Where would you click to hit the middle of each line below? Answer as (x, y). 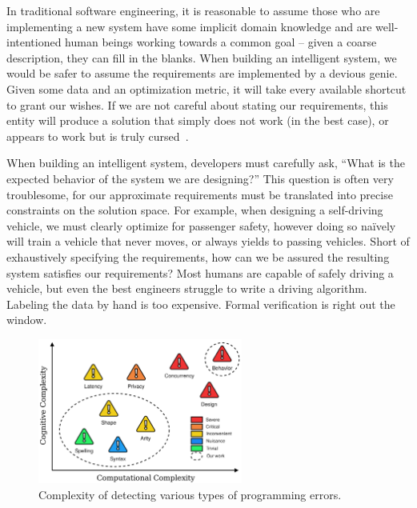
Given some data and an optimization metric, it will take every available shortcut (206, 88)
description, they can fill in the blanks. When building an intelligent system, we (202, 57)
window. (27, 320)
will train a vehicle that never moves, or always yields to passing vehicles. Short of (208, 241)
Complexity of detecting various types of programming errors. (190, 494)
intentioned (34, 42)
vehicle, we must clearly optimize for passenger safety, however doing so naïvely (201, 225)
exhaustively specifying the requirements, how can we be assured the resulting (198, 256)
